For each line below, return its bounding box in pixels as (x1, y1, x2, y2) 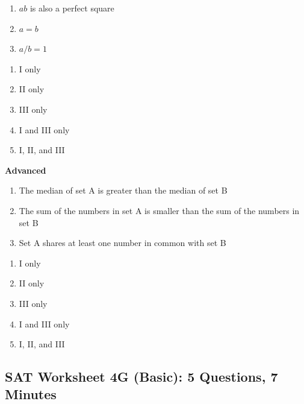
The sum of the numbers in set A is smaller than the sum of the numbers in (19, 204, 300, 216)
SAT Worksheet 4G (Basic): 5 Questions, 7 (5, 367, 278, 386)
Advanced (5, 163, 46, 176)
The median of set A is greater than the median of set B (19, 184, 228, 197)
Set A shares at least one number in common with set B (19, 236, 226, 249)
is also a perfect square (29, 2, 114, 14)
